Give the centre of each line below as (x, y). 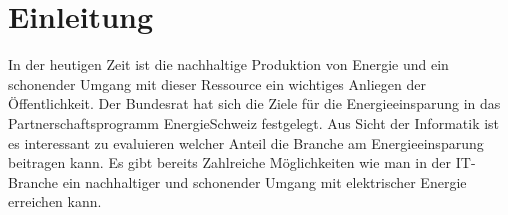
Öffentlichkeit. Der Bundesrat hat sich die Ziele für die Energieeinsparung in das (254, 103)
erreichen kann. (55, 201)
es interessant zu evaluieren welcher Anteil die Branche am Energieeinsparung (246, 142)
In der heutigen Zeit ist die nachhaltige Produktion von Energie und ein (228, 64)
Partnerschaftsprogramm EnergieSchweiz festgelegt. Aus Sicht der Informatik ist (254, 122)
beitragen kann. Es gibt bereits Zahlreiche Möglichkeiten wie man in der (230, 162)
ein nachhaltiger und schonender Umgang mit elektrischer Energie (264, 181)
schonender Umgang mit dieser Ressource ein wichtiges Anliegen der (217, 83)
